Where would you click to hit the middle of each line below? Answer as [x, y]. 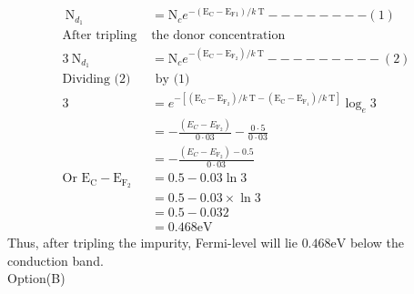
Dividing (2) [96, 80]
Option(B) [36, 278]
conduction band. [56, 260]
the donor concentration [218, 35]
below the [377, 243]
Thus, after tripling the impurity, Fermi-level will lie [152, 243]
